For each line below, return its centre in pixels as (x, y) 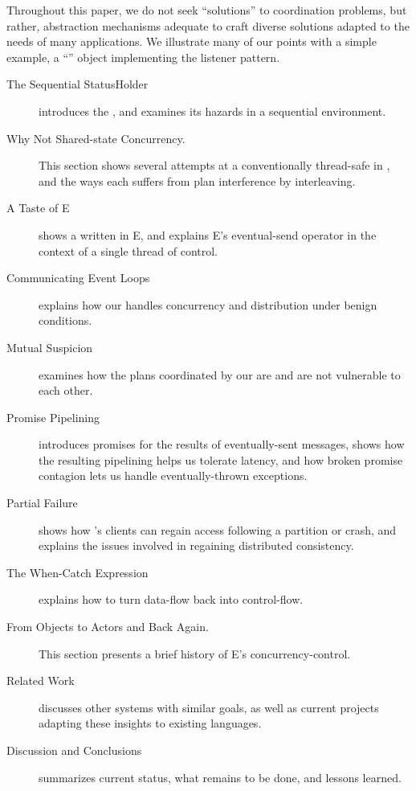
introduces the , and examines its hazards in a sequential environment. (212, 111)
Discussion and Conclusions (74, 750)
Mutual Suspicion (50, 347)
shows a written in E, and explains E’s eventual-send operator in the (208, 234)
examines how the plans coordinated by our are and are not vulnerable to (220, 374)
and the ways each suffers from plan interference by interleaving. (197, 180)
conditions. (65, 320)
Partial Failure (42, 503)
